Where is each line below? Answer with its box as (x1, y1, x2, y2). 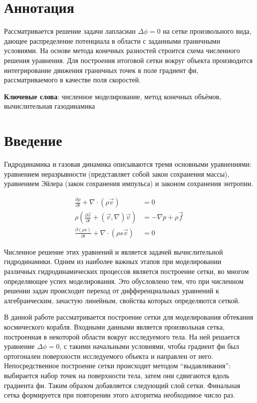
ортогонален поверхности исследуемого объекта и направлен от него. (4, 350, 213, 361)
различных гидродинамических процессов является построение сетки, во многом (4, 266, 249, 276)
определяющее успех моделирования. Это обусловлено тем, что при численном (4, 275, 244, 286)
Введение (4, 130, 63, 150)
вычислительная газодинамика (4, 101, 95, 111)
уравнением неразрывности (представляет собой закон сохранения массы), (4, 168, 230, 179)
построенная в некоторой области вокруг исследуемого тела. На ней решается (4, 331, 240, 341)
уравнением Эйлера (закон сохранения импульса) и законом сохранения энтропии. (4, 178, 254, 189)
